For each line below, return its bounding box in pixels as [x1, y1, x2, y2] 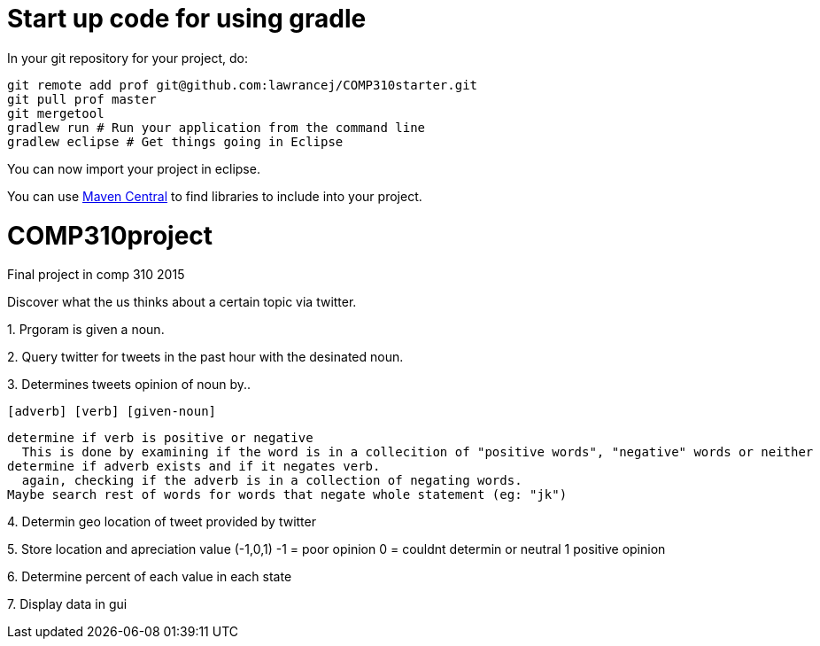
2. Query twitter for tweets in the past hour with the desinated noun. [7, 349, 404, 365]
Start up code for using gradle [7, 4, 367, 34]
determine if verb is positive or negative [7, 431, 313, 446]
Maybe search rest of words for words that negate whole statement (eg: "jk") [7, 487, 568, 502]
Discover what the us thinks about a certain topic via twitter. [7, 294, 357, 310]
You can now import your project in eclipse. [7, 160, 260, 176]
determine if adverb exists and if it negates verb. [7, 459, 381, 474]
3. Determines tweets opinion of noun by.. [7, 377, 251, 393]
